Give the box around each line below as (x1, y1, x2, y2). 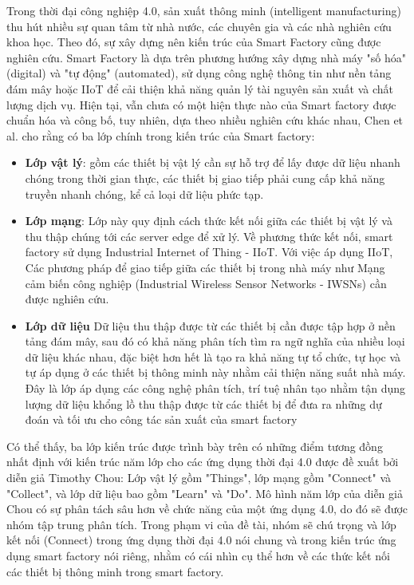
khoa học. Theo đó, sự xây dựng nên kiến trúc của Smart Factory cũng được (6, 34, 381, 50)
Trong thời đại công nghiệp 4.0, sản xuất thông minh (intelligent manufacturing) (6, 2, 401, 18)
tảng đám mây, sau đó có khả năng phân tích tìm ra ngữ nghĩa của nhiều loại (25, 333, 405, 350)
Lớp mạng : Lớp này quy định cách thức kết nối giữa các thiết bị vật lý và (25, 212, 392, 229)
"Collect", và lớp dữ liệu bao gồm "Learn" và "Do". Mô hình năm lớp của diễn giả (6, 484, 403, 501)
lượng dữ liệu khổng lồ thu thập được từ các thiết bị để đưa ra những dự (25, 395, 382, 412)
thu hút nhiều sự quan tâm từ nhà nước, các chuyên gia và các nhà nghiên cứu (6, 18, 392, 34)
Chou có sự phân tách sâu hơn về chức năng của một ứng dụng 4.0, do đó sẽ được (6, 500, 408, 517)
